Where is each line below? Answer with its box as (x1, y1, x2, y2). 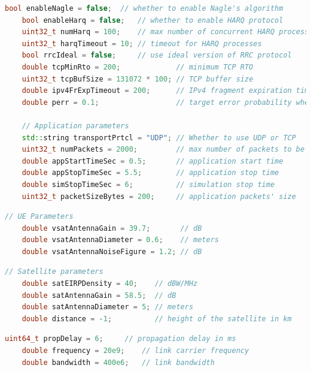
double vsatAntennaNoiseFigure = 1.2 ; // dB (22, 247, 202, 256)
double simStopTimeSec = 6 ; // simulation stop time (22, 180, 275, 189)
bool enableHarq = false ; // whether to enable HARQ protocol (22, 16, 283, 25)
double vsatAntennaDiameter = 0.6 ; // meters (22, 236, 219, 245)
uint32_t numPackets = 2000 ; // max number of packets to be (22, 145, 305, 154)
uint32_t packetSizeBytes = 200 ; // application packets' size (22, 192, 296, 201)
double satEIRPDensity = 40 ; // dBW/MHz (22, 279, 198, 288)
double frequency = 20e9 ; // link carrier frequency (22, 346, 249, 355)
